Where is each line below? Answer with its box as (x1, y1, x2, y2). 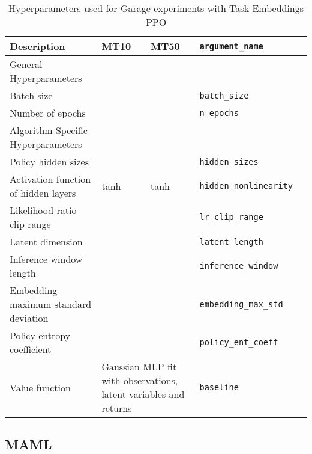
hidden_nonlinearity (199, 181, 293, 191)
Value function (10, 380, 71, 394)
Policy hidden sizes (10, 155, 89, 168)
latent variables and (101, 387, 185, 401)
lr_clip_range (199, 212, 263, 222)
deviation (10, 311, 49, 325)
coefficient (10, 342, 52, 356)
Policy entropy (10, 328, 71, 342)
